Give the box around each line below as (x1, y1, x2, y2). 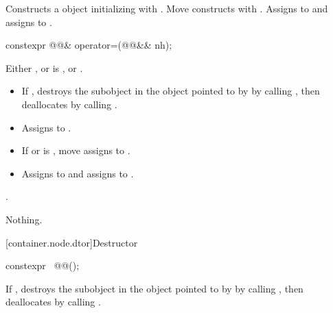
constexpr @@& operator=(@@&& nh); (5, 38, 172, 52)
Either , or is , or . (5, 60, 83, 75)
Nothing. (5, 212, 43, 226)
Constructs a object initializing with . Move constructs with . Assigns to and (5, 1, 328, 15)
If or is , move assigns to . (21, 143, 130, 158)
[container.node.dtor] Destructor (5, 235, 138, 249)
